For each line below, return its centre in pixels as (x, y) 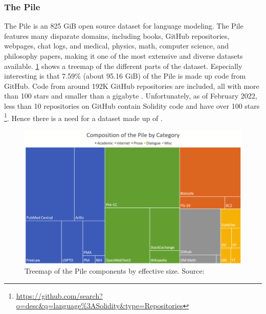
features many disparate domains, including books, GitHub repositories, (117, 35)
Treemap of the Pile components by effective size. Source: (115, 271)
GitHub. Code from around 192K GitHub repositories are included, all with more (132, 86)
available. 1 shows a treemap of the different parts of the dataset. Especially (123, 66)
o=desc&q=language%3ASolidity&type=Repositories (99, 306)
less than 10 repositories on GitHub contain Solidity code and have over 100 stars (132, 105)
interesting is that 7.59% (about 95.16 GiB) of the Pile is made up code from (125, 76)
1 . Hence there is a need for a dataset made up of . (83, 117)
